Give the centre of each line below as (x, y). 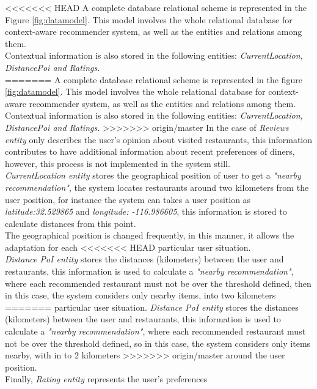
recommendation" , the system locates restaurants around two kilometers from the (157, 187)
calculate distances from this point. (71, 223)
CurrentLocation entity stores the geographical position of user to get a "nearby (153, 175)
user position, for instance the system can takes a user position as (128, 199)
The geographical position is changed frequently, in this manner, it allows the (150, 235)
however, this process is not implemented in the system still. (118, 163)
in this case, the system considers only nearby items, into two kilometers (140, 295)
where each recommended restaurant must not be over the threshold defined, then (158, 283)
